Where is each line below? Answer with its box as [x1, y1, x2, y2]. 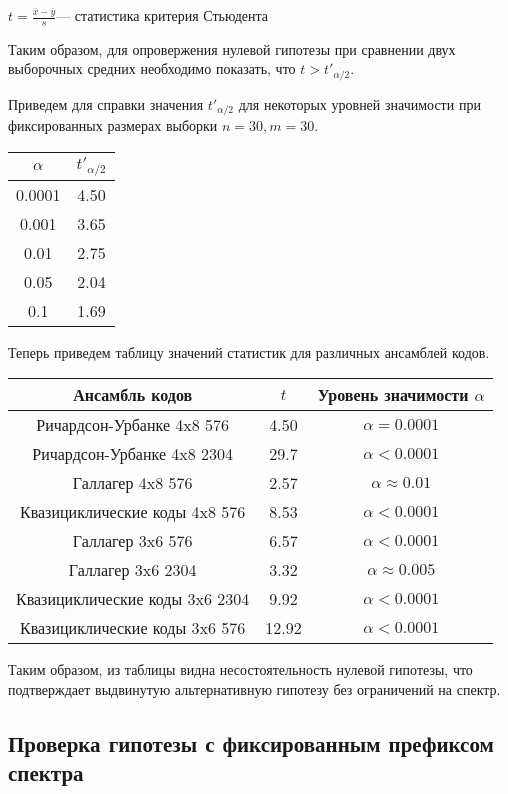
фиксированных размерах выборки [8, 115, 218, 136]
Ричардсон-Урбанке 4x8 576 [36, 413, 230, 437]
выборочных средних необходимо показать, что [8, 58, 296, 79]
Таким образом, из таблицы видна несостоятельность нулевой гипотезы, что [8, 659, 473, 680]
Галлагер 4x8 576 [72, 471, 193, 495]
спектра [8, 757, 84, 788]
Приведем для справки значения [8, 93, 204, 114]
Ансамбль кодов [73, 383, 193, 407]
